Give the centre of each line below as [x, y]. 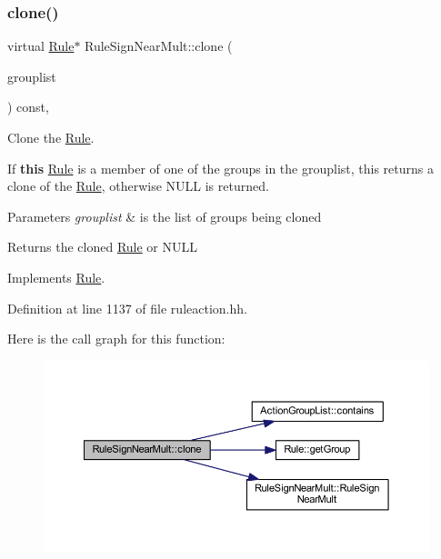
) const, [28, 107]
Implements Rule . [56, 277]
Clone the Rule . [51, 137]
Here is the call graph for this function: [116, 339]
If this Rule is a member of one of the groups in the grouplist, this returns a [220, 168]
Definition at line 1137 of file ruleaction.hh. [127, 308]
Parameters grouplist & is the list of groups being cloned [165, 216]
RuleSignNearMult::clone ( [159, 46]
